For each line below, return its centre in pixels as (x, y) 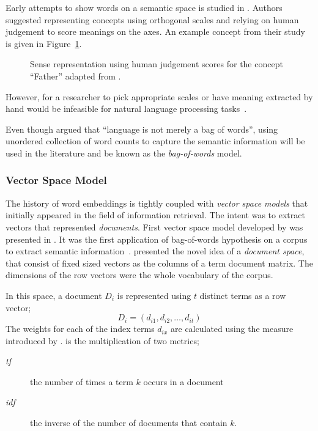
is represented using (154, 295)
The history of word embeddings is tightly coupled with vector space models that (157, 203)
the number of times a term (82, 381)
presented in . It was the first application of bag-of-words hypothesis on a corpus (157, 239)
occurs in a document (183, 381)
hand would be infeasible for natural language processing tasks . (126, 109)
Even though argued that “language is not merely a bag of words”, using (142, 129)
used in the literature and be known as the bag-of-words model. (124, 153)
